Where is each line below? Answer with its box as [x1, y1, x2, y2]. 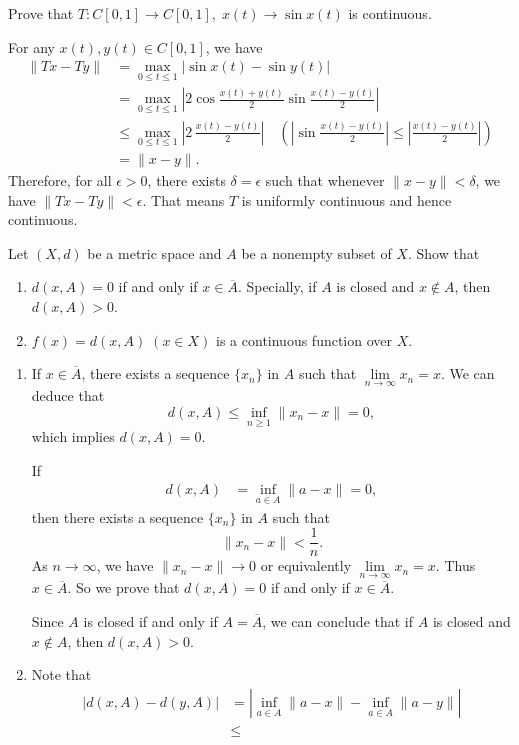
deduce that [31, 385, 105, 406]
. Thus [435, 555, 476, 576]
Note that [31, 664, 92, 685]
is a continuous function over [216, 329, 393, 350]
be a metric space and [87, 242, 222, 263]
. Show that [407, 242, 480, 263]
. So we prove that [67, 577, 180, 598]
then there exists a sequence [31, 506, 204, 527]
